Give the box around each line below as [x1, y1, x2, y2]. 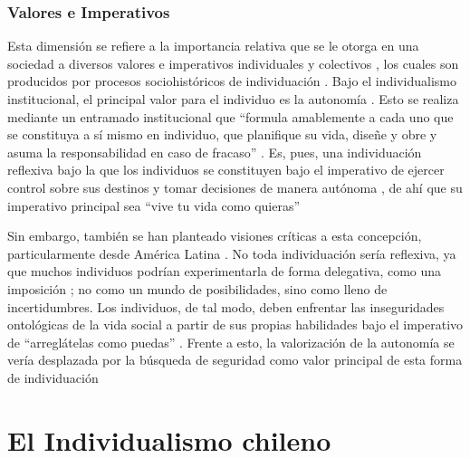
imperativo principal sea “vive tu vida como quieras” [7, 196, 301, 215]
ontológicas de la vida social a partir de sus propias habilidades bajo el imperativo [7, 315, 464, 334]
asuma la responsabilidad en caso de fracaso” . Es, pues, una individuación [7, 142, 422, 161]
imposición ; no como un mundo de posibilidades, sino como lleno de [7, 279, 388, 298]
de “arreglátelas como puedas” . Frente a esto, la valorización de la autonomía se [7, 332, 455, 351]
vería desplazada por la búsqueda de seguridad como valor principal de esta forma [7, 350, 463, 369]
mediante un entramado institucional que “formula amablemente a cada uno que [7, 107, 454, 126]
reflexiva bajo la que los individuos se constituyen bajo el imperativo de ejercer [7, 160, 445, 179]
